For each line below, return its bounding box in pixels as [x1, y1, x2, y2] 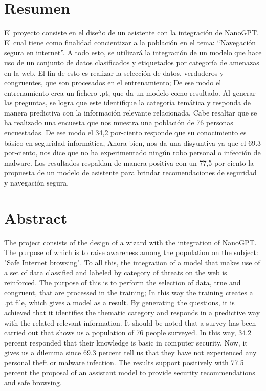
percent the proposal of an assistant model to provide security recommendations [4, 367, 255, 378]
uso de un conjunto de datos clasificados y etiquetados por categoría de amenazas [4, 57, 259, 67]
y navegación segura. [4, 177, 69, 188]
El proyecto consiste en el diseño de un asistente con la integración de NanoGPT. [4, 27, 259, 38]
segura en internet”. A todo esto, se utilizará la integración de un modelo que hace [4, 47, 262, 58]
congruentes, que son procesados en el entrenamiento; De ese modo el [4, 77, 221, 88]
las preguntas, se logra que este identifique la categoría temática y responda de [4, 97, 251, 108]
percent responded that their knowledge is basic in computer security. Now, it [4, 337, 248, 348]
